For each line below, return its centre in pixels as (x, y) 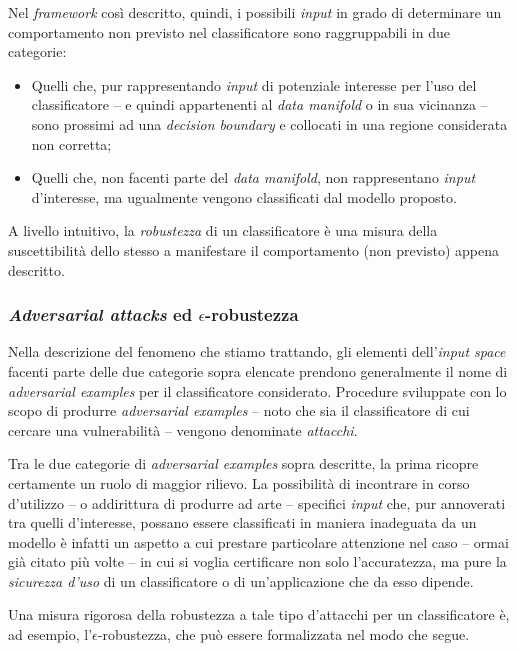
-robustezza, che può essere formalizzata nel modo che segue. (283, 634)
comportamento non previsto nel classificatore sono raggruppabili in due (229, 31)
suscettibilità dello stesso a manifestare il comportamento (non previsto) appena (254, 249)
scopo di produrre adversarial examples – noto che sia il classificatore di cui (239, 410)
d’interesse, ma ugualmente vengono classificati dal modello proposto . (244, 196)
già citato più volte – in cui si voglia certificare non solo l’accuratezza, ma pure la (257, 561)
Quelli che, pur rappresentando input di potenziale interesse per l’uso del (254, 84)
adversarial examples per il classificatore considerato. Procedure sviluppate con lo (257, 390)
